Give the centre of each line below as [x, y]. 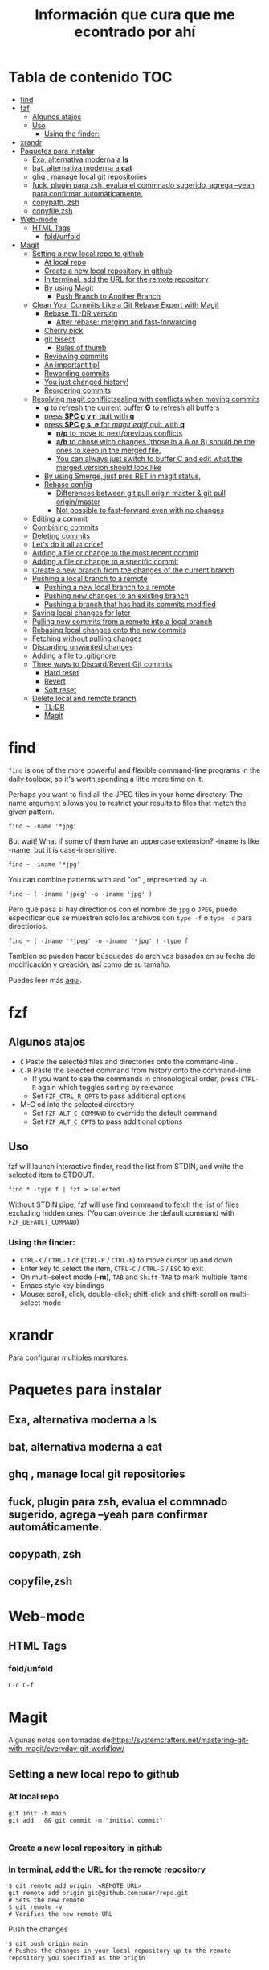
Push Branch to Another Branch [108, 296]
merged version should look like [109, 467]
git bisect [59, 339]
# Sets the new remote [46, 1900]
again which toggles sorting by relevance [106, 1087]
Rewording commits [77, 373]
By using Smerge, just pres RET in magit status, [122, 476]
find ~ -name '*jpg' [43, 826]
